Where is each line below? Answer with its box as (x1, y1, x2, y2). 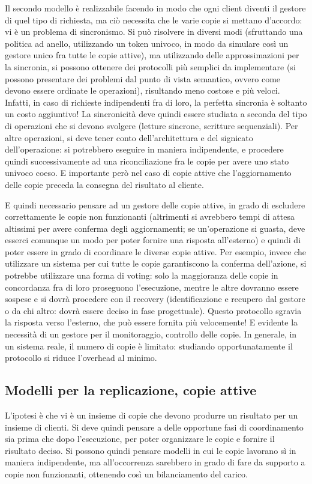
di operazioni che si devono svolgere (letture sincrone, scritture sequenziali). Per (5, 119, 298, 132)
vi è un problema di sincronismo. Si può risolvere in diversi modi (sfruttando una (5, 25, 303, 38)
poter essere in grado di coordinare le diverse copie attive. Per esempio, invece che (5, 245, 306, 258)
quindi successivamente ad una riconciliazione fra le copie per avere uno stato (5, 154, 289, 167)
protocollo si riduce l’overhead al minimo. (5, 351, 157, 364)
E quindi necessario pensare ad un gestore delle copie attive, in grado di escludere (5, 198, 305, 211)
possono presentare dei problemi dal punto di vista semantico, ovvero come (5, 72, 281, 85)
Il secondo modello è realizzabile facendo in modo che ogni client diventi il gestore (5, 2, 306, 14)
